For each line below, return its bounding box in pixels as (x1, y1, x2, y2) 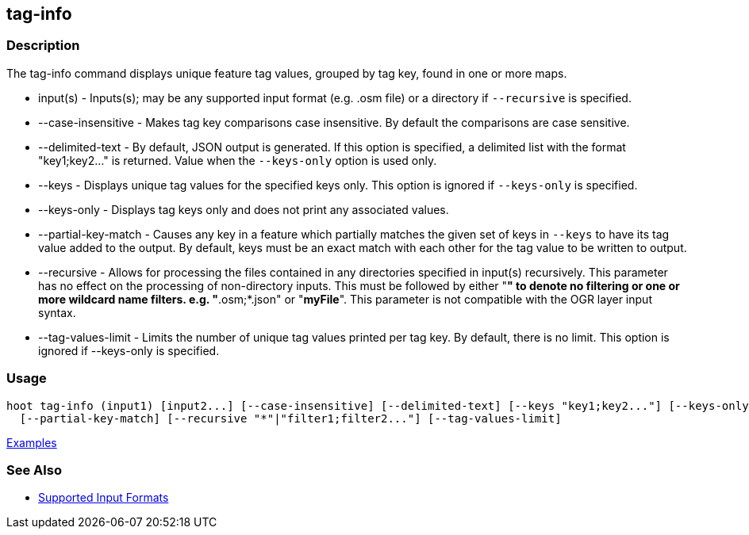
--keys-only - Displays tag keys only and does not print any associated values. (38, 202, 449, 216)
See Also (6, 461, 62, 478)
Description (6, 37, 80, 54)
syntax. (38, 305, 76, 319)
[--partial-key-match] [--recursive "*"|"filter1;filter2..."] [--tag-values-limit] (19, 411, 562, 425)
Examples (6, 435, 57, 449)
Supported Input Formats (38, 491, 169, 505)
